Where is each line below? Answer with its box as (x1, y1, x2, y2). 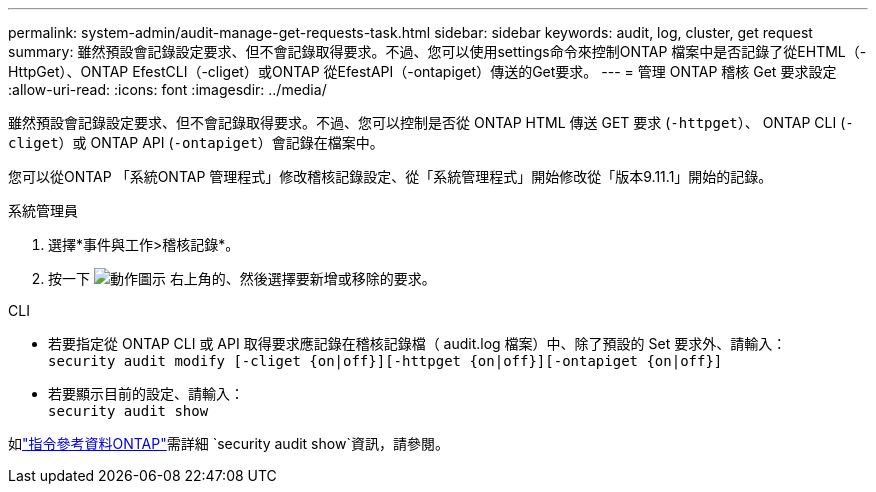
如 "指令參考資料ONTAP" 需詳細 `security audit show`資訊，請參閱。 (8, 435, 449, 452)
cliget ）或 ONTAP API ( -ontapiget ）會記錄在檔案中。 (8, 134, 384, 151)
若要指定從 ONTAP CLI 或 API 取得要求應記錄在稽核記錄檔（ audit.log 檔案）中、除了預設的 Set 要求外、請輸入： (48, 335, 787, 352)
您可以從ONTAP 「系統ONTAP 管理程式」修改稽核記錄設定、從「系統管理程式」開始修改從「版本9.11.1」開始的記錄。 (8, 168, 773, 185)
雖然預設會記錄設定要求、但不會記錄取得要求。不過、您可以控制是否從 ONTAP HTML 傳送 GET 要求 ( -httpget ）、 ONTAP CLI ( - (8, 114, 854, 131)
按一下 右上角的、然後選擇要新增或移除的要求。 (48, 270, 436, 287)
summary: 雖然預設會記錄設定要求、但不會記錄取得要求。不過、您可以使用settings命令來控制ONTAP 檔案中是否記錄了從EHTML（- (8, 43, 867, 60)
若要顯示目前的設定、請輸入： (48, 385, 244, 402)
